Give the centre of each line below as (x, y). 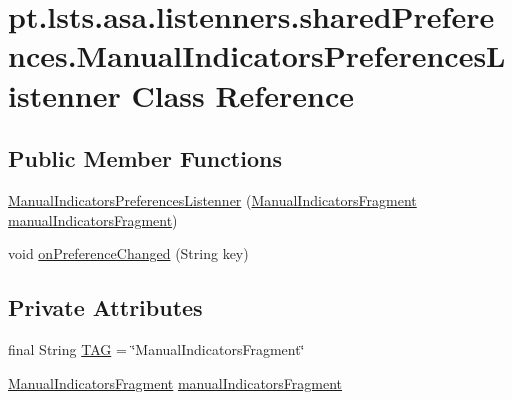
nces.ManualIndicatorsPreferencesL (257, 55)
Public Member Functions (145, 158)
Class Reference (242, 94)
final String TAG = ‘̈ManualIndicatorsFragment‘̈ (156, 348)
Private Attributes (105, 307)
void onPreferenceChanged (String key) (128, 253)
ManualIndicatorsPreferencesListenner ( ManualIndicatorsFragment (212, 199)
